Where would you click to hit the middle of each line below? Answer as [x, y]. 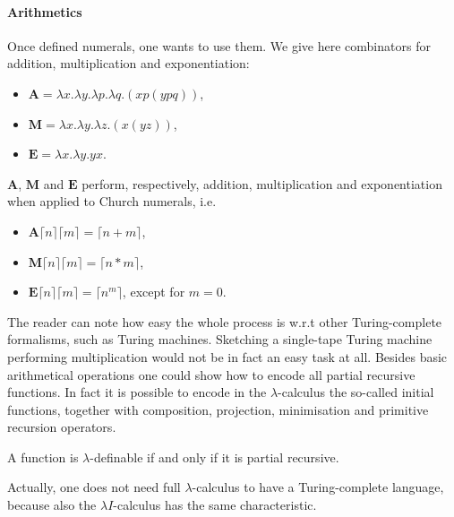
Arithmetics [45, 11]
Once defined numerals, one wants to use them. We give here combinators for [219, 45]
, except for [154, 292]
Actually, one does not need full [94, 487]
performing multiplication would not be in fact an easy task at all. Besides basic [227, 356]
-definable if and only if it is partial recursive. [214, 457]
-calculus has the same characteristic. [215, 505]
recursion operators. [62, 427]
